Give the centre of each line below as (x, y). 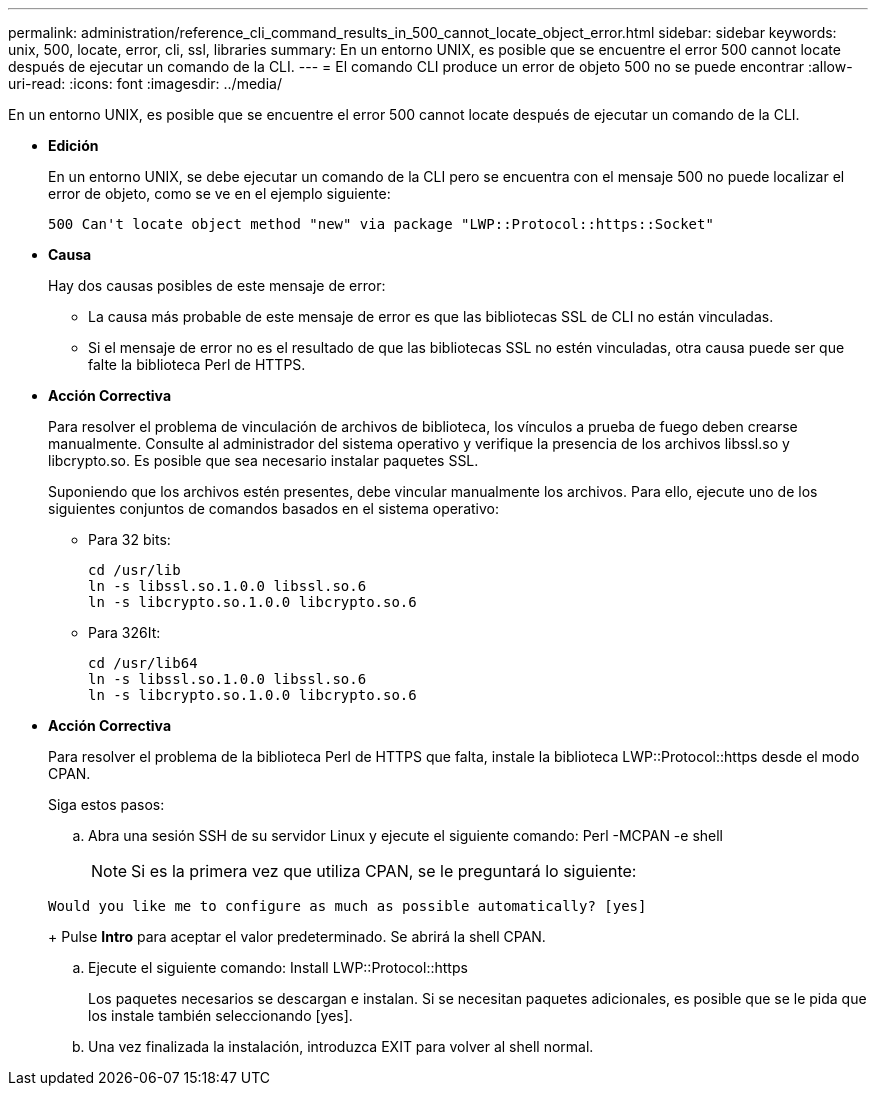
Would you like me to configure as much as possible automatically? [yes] (347, 906)
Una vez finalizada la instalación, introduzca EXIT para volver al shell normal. (341, 1046)
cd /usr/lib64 (143, 663)
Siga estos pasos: (106, 804)
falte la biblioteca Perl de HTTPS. (197, 364)
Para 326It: (124, 632)
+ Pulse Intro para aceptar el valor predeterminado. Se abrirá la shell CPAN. (297, 936)
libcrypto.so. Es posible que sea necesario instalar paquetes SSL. (263, 460)
